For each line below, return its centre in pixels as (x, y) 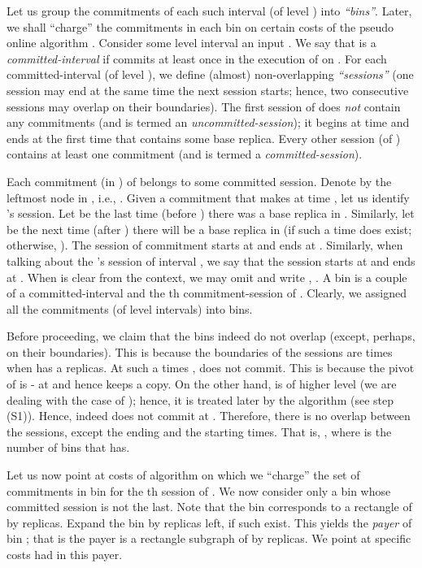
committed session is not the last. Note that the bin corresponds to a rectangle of (209, 507)
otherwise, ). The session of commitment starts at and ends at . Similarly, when (205, 245)
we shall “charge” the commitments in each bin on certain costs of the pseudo (200, 26)
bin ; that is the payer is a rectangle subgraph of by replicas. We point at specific (209, 538)
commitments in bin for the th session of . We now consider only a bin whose (199, 490)
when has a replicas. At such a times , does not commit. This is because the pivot (211, 368)
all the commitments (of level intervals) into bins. (130, 308)
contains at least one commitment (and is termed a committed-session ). (185, 154)
